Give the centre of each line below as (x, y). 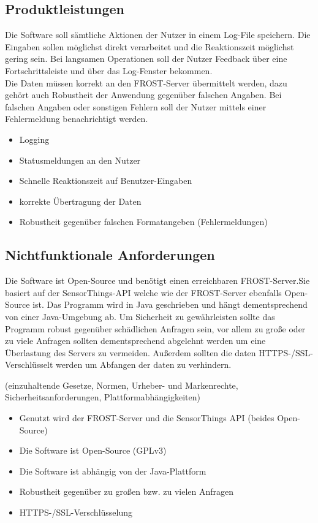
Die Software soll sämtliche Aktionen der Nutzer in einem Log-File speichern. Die (158, 35)
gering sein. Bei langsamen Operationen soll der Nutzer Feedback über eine (146, 59)
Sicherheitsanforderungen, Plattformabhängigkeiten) (103, 397)
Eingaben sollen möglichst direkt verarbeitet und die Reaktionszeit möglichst (150, 46)
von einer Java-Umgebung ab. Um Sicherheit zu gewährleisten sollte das (140, 316)
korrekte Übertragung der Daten (80, 201)
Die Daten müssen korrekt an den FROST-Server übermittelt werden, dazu (146, 82)
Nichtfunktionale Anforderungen (110, 255)
